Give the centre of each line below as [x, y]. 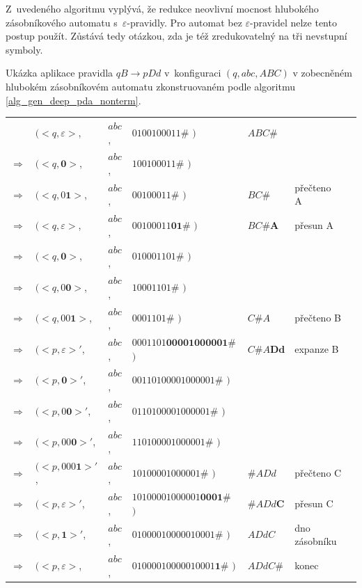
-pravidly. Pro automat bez [184, 22]
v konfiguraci [192, 73]
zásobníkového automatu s [62, 22]
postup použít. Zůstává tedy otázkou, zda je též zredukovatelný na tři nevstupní [176, 36]
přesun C [314, 503]
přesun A [314, 225]
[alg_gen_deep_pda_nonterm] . [73, 100]
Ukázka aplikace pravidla [60, 73]
